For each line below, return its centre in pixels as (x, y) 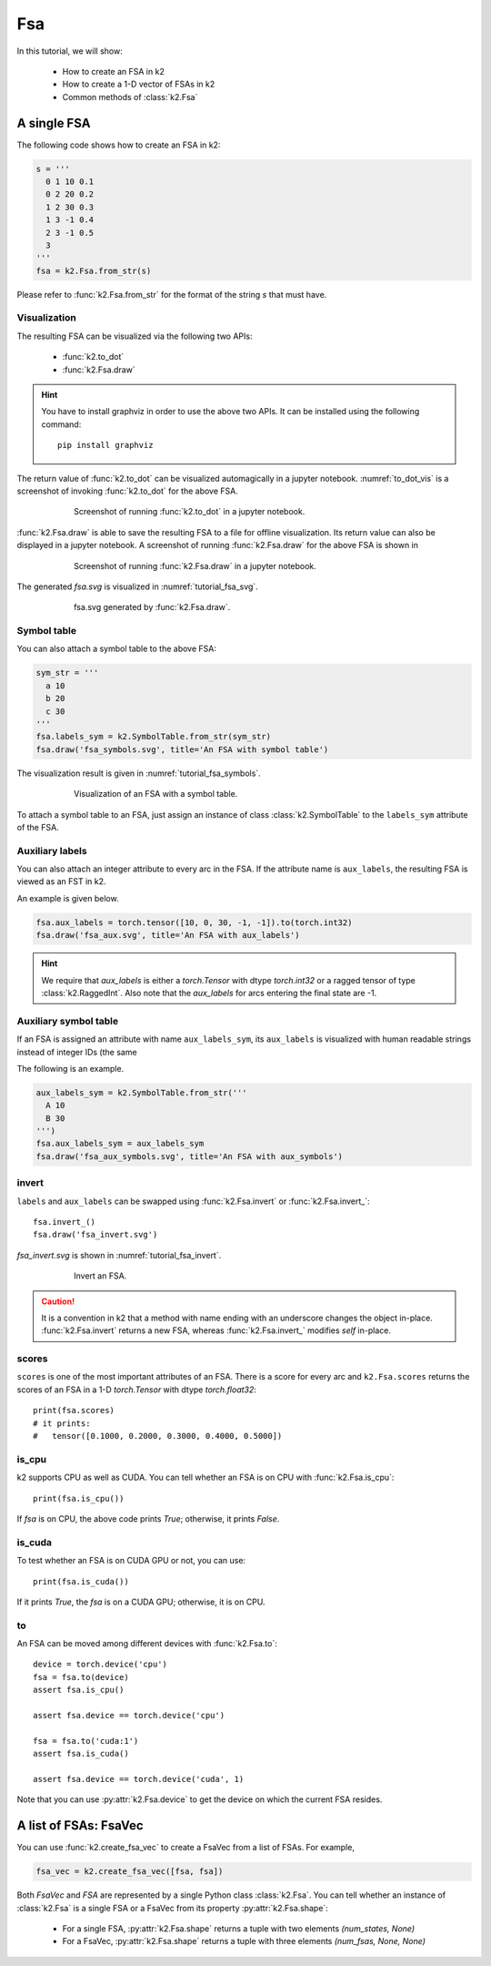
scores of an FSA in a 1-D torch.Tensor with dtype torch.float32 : (136, 1390)
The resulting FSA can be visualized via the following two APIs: (135, 336)
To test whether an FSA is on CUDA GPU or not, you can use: (131, 1561)
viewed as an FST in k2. (61, 881)
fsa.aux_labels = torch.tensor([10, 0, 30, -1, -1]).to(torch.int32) (194, 922)
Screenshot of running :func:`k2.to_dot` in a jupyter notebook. (190, 512)
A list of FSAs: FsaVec (80, 1826)
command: (61, 424)
